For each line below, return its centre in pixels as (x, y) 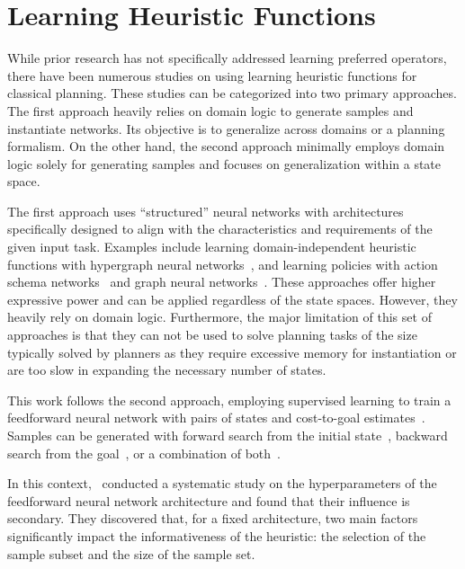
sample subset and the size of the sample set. (131, 553)
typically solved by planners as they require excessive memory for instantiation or (232, 352)
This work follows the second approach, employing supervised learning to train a (229, 400)
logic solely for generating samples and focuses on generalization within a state (224, 163)
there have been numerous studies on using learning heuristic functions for (212, 75)
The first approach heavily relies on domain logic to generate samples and (210, 110)
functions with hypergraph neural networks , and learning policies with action (223, 264)
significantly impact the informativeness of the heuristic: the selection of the (217, 535)
